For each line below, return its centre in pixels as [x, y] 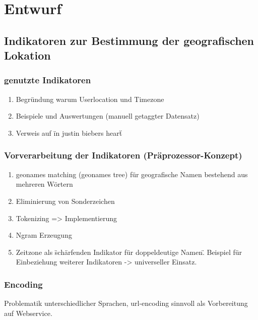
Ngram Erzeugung [44, 235]
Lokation [27, 55]
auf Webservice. [28, 313]
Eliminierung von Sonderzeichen [65, 201]
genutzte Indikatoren [48, 80]
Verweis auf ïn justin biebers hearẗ [69, 132]
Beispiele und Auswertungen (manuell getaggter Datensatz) [108, 116]
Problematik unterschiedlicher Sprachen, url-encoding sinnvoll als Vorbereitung [126, 303]
